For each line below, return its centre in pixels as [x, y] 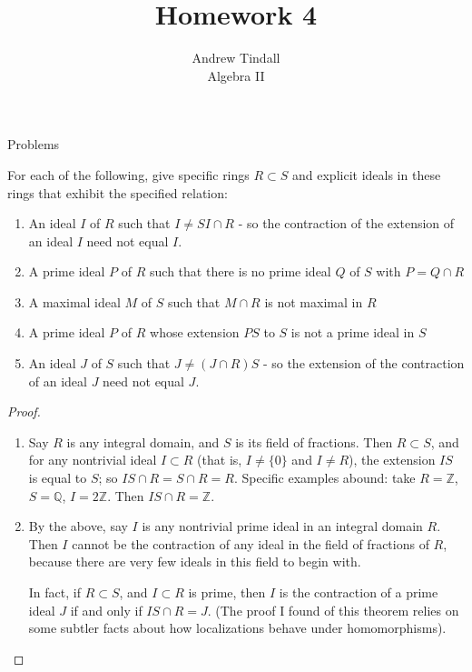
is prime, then [227, 592]
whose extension [195, 332]
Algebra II [236, 75]
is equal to [58, 478]
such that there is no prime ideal [241, 271]
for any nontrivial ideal [93, 460]
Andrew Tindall [236, 58]
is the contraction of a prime [359, 592]
